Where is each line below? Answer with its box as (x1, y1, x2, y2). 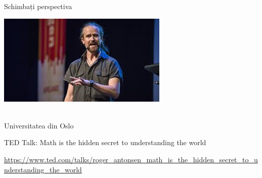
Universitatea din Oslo (4, 120, 74, 130)
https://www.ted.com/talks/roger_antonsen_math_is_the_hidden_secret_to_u (4, 154, 258, 164)
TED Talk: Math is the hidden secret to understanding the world (4, 137, 206, 148)
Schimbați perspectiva (4, 1, 72, 11)
